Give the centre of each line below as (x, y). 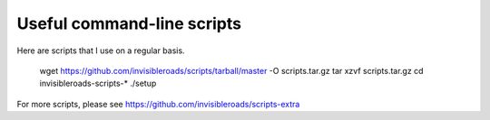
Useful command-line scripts (129, 23)
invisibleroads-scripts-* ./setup (98, 83)
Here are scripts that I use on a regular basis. (101, 51)
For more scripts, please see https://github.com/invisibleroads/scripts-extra (158, 104)
